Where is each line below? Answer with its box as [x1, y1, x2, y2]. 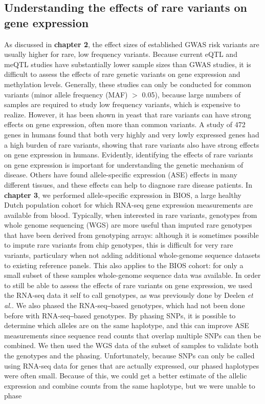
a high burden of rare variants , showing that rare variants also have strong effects [4, 139, 259, 150]
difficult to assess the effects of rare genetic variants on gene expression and [4, 69, 240, 79]
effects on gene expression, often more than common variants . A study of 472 [4, 119, 246, 130]
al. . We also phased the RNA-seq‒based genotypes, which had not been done [4, 300, 245, 311]
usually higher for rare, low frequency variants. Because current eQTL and [4, 49, 237, 59]
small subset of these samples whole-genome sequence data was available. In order [4, 270, 261, 280]
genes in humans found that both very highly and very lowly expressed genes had [4, 129, 259, 139]
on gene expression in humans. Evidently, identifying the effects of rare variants [4, 149, 253, 160]
